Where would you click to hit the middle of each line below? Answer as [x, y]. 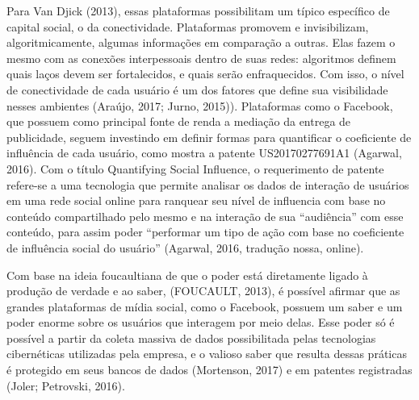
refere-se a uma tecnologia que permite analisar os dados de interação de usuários [208, 184]
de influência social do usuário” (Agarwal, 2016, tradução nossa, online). [185, 247]
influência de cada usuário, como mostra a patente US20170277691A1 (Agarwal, [204, 153]
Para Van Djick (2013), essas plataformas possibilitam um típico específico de [198, 10]
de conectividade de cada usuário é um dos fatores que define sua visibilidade [197, 89]
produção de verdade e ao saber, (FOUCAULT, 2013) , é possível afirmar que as [203, 291]
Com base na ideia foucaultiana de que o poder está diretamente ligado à [187, 275]
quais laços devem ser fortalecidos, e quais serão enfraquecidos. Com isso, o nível [205, 74]
